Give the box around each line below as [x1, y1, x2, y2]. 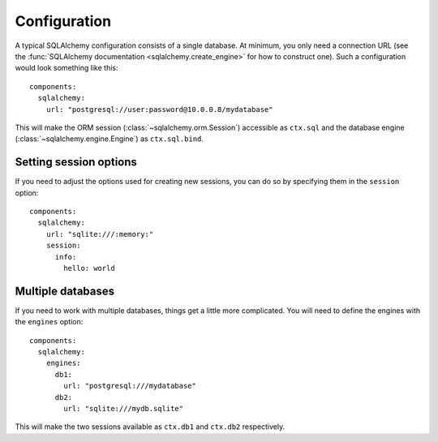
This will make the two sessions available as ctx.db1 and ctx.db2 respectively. [15, 422, 286, 431]
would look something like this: [15, 63, 118, 73]
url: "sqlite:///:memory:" [45, 230, 154, 238]
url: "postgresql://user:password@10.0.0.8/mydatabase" [45, 105, 273, 114]
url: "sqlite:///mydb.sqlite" [63, 404, 184, 413]
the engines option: [15, 317, 84, 327]
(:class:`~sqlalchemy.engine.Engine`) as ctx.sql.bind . [15, 134, 204, 144]
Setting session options [15, 155, 138, 170]
